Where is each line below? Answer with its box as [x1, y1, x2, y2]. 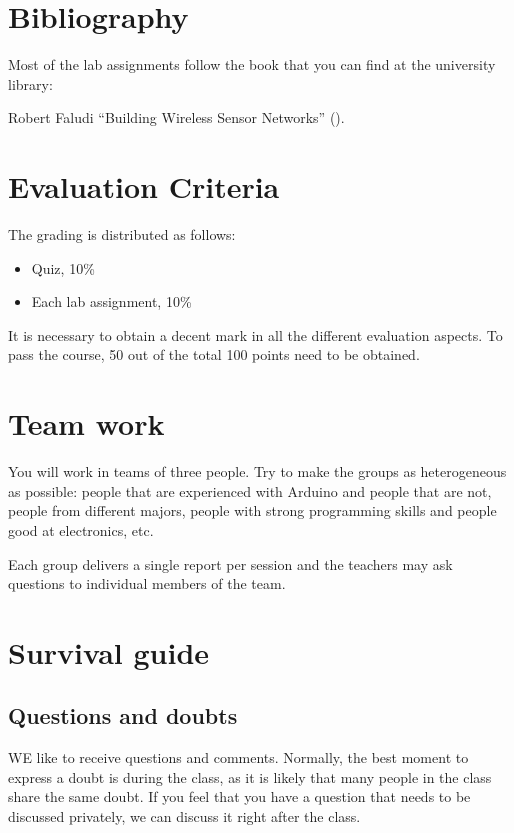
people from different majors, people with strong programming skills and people [8, 500, 497, 521]
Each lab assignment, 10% [31, 291, 192, 312]
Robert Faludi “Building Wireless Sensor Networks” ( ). [8, 107, 345, 128]
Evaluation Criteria [8, 166, 280, 207]
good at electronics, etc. [8, 519, 154, 540]
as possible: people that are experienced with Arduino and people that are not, [8, 480, 492, 501]
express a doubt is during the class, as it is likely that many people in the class [8, 766, 492, 787]
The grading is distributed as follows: [8, 224, 236, 245]
